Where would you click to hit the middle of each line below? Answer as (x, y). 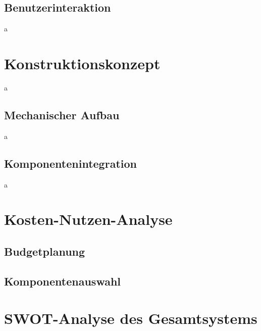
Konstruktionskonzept (82, 63)
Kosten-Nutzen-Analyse (88, 219)
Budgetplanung (45, 251)
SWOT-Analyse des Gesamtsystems (131, 318)
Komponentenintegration (70, 163)
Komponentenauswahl (63, 281)
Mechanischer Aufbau (62, 114)
